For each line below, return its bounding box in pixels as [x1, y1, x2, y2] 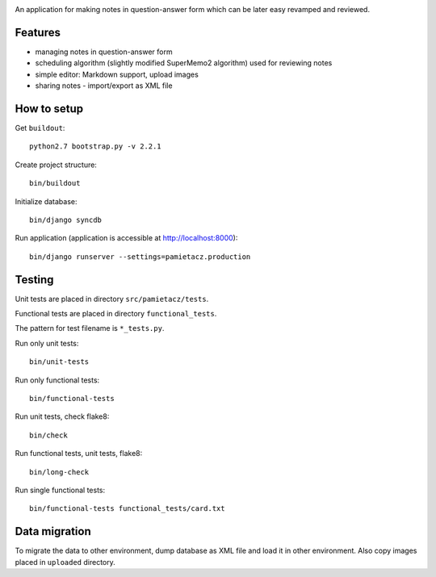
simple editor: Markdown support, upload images [35, 69, 199, 79]
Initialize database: [15, 196, 78, 206]
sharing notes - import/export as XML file [35, 81, 173, 90]
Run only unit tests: [15, 338, 79, 348]
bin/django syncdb [29, 215, 103, 224]
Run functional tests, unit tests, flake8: [15, 449, 143, 458]
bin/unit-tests [29, 357, 90, 366]
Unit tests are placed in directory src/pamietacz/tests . [15, 294, 209, 303]
